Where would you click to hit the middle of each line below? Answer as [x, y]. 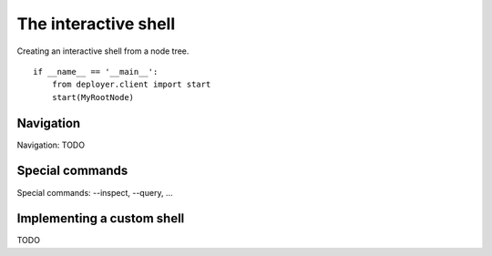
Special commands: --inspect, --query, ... [95, 192]
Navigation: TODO [51, 145]
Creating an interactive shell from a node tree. [103, 51]
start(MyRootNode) [93, 97]
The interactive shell [96, 24]
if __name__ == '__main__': [96, 72]
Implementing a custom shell [101, 219]
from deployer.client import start [131, 85]
